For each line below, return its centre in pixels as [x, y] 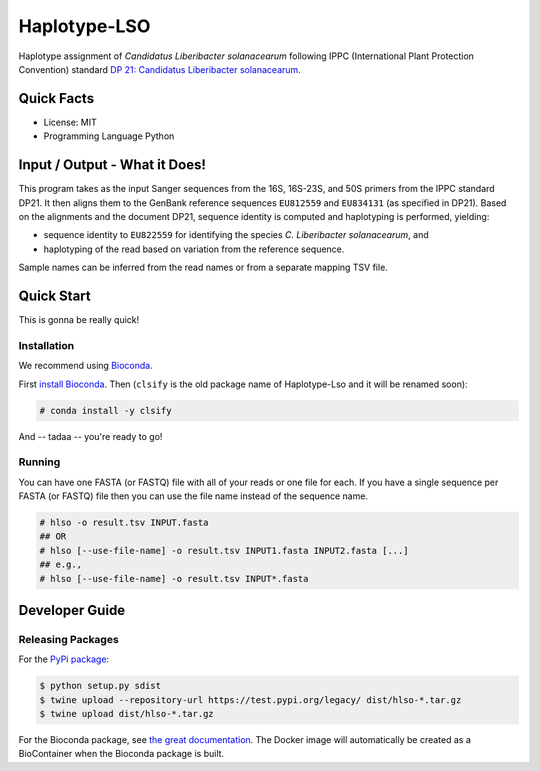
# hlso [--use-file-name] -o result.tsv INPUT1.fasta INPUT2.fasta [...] [224, 550]
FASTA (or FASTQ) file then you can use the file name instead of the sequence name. [193, 496]
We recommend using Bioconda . [86, 366]
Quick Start [54, 295]
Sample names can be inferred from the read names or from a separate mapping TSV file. [203, 267]
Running [39, 462]
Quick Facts [56, 98]
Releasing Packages [68, 639]
